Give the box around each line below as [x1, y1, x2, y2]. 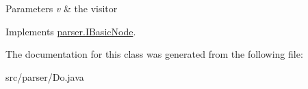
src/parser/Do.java [5, 69, 84, 84]
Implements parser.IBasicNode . [5, 24, 136, 38]
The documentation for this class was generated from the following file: [5, 47, 303, 61]
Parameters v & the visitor [5, 1, 118, 15]
